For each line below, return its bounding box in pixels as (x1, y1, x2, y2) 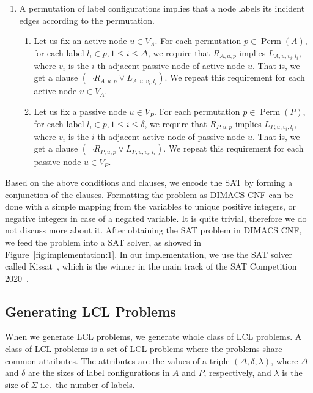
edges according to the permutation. (19, 13, 155, 26)
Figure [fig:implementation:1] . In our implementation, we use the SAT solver (5, 248, 292, 260)
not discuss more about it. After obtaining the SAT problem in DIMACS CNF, (5, 224, 302, 237)
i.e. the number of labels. (40, 378, 135, 391)
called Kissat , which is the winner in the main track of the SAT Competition (5, 260, 297, 273)
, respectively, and (204, 366, 271, 379)
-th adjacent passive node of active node (94, 59, 245, 72)
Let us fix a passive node (34, 105, 127, 118)
